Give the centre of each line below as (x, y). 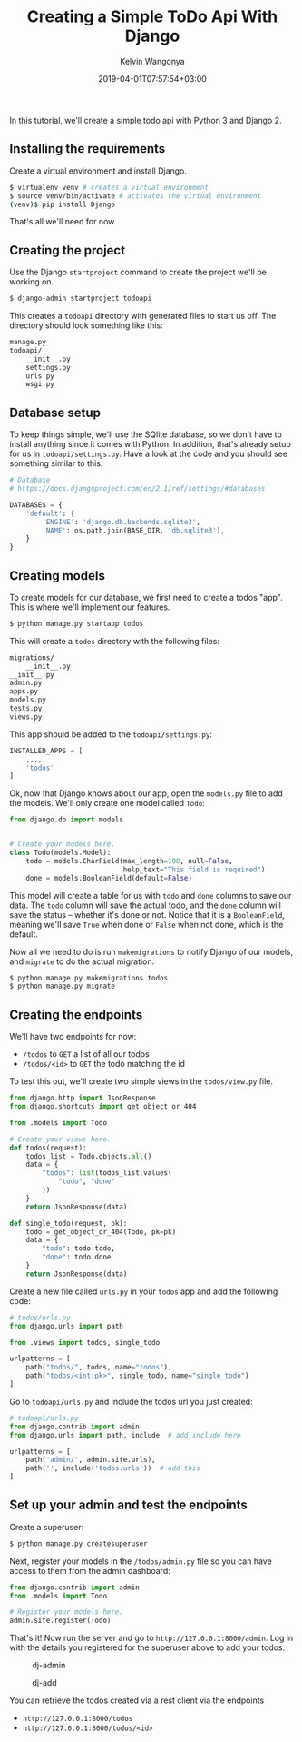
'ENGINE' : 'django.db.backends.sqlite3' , (122, 522)
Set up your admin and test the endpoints (128, 1505)
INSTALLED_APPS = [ (46, 751)
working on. (32, 282)
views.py (26, 717)
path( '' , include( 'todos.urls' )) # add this (113, 1468)
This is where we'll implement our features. (90, 607)
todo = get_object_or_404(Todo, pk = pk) (101, 1232)
